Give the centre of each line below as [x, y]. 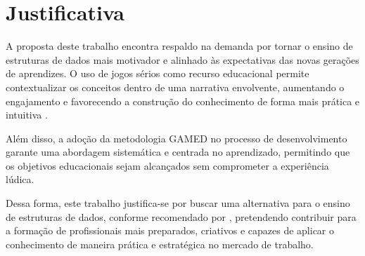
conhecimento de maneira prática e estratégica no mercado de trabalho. [160, 244]
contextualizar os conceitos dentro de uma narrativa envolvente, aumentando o [175, 87]
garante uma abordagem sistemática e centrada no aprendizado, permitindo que [178, 152]
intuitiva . [27, 115]
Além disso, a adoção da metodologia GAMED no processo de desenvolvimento [177, 138]
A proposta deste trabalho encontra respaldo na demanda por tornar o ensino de [179, 46]
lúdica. [20, 179]
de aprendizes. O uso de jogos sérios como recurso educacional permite [158, 73]
